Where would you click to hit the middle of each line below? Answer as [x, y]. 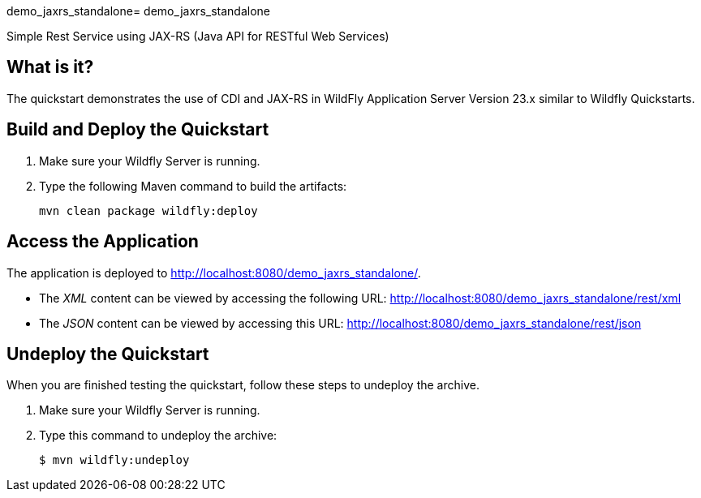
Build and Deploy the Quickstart [138, 130]
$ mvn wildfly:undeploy [114, 460]
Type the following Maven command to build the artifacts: [193, 186]
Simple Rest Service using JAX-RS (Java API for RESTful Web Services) [198, 36]
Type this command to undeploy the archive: [158, 436]
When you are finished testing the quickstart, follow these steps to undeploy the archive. [243, 385]
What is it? [50, 67]
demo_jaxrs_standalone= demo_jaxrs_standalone [138, 11]
